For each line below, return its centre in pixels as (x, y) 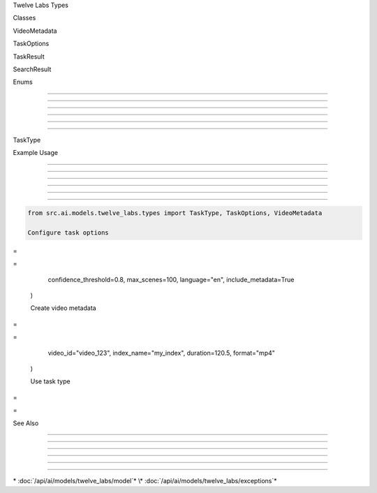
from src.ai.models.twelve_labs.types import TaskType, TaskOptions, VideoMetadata (175, 213)
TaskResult (29, 57)
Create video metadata (64, 308)
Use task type (50, 381)
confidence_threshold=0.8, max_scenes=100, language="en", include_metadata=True (171, 279)
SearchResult (32, 69)
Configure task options (68, 233)
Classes (24, 18)
